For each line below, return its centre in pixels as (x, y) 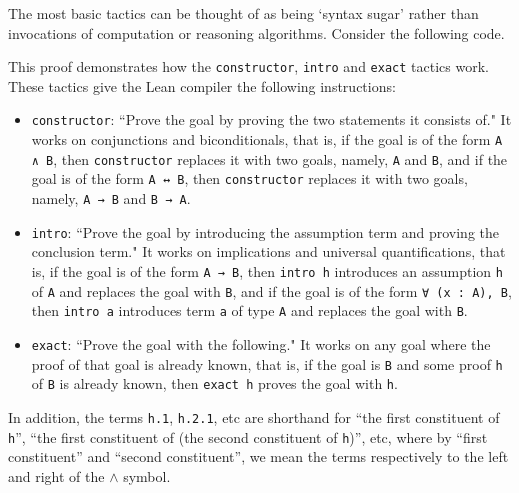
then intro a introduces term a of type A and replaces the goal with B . (249, 310)
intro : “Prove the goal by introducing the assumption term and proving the (265, 231)
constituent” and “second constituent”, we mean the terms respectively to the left (258, 456)
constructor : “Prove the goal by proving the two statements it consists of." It (271, 119)
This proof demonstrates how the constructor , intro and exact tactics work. (248, 66)
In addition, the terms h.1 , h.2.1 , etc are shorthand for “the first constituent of (254, 416)
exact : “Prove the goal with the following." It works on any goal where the (261, 343)
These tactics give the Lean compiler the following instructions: (202, 85)
